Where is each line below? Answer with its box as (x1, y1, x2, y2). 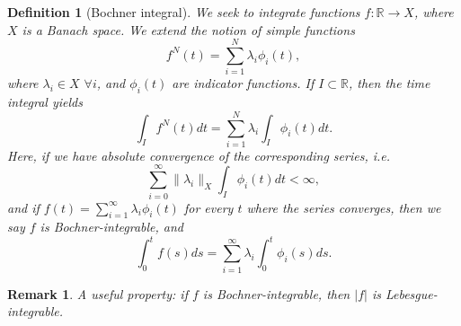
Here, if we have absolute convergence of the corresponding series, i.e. (7, 145, 391, 164)
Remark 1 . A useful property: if (7, 284, 188, 303)
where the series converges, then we (246, 198, 441, 216)
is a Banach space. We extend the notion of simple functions (22, 20, 355, 39)
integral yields (7, 93, 83, 111)
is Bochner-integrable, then (202, 284, 350, 303)
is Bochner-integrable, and (40, 217, 184, 236)
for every (183, 198, 234, 216)
